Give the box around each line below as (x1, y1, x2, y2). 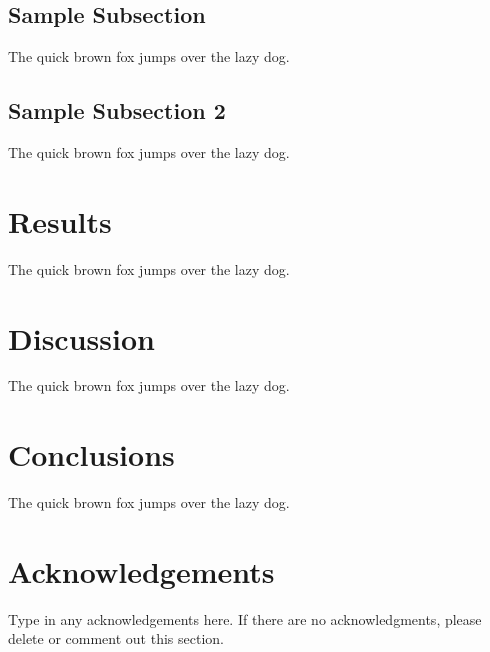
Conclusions (8, 434, 175, 475)
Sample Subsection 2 (8, 95, 226, 126)
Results (8, 200, 112, 241)
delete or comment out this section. (8, 628, 224, 649)
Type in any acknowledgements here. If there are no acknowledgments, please (8, 608, 482, 629)
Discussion (8, 317, 155, 358)
